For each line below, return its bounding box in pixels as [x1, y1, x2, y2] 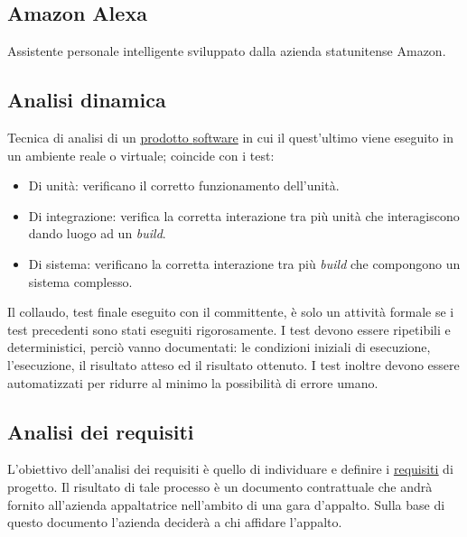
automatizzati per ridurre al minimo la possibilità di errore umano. [7, 373, 378, 392]
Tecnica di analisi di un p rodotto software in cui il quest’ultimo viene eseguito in [7, 128, 453, 146]
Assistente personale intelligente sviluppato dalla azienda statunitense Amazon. [7, 42, 446, 60]
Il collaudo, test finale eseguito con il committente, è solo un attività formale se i [7, 302, 454, 321]
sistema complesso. [28, 272, 133, 291]
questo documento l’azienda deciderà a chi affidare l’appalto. [7, 513, 342, 532]
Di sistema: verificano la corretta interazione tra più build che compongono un [28, 254, 461, 273]
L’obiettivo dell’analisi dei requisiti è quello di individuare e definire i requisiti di [7, 459, 453, 478]
